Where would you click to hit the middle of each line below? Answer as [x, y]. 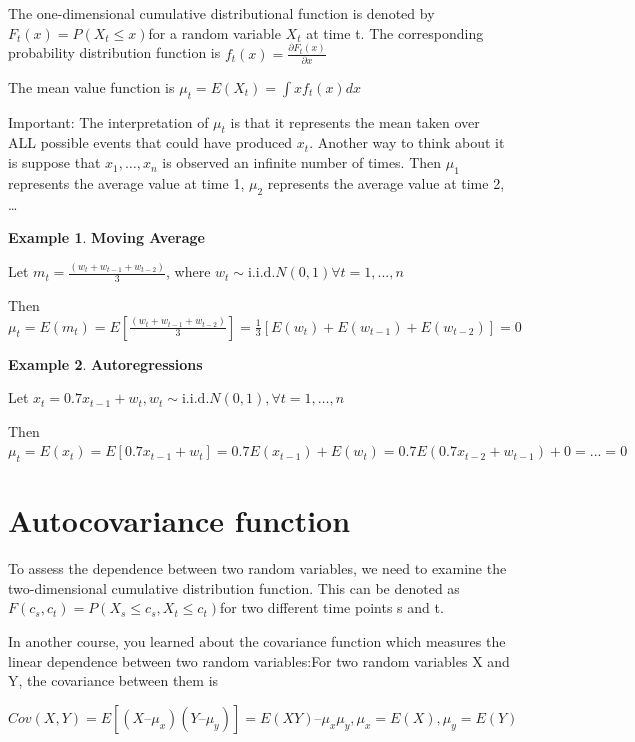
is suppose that [54, 162]
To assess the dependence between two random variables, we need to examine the [257, 568]
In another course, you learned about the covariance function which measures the [257, 641]
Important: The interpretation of [108, 121]
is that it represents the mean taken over [355, 121]
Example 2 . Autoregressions [105, 363]
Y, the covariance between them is [113, 680]
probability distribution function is [114, 52]
